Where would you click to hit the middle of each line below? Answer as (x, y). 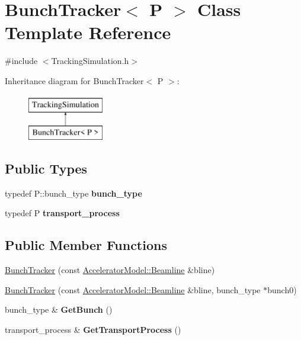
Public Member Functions (86, 245)
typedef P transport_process (62, 213)
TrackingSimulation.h (90, 61)
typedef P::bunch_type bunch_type (73, 193)
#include (21, 61)
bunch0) (282, 289)
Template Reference (88, 32)
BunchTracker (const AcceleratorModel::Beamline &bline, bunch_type (133, 289)
